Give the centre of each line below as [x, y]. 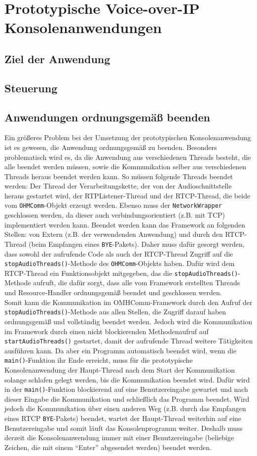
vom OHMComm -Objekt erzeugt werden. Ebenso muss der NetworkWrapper [113, 205]
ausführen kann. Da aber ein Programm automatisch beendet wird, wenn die [121, 350]
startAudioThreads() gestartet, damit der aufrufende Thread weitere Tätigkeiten [129, 341]
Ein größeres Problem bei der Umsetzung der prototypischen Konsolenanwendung [128, 137]
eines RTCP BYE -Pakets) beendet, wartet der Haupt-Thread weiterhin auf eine [123, 418]
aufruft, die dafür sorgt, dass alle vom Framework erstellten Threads [137, 283]
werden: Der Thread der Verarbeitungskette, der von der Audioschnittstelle [118, 186]
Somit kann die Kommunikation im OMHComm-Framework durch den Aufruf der [128, 302]
